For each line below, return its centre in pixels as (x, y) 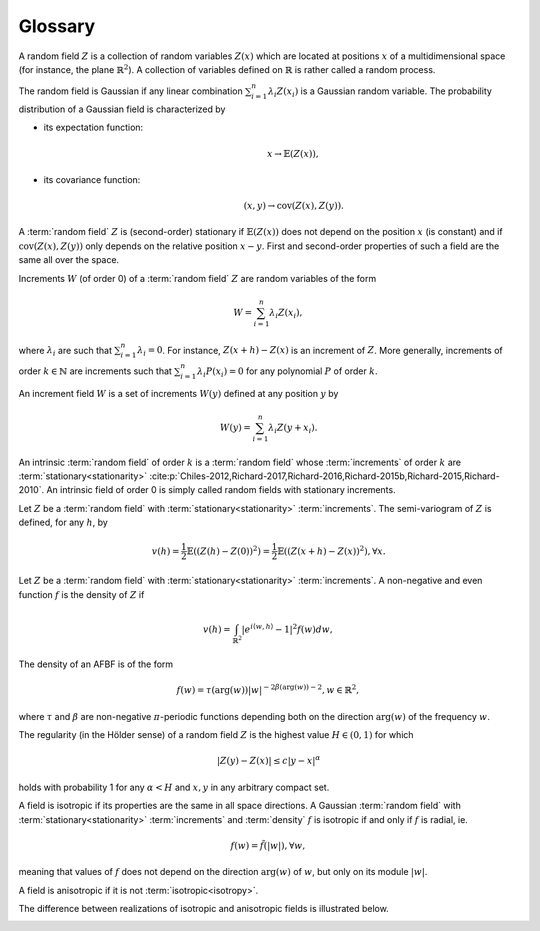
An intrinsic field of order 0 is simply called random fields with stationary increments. (221, 490)
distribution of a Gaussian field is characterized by (122, 109)
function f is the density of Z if (81, 594)
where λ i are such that (65, 351)
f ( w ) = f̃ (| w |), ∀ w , (268, 845)
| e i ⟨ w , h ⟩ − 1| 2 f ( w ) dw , (287, 628)
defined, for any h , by (63, 522)
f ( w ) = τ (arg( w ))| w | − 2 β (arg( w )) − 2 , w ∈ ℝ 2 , (268, 689)
